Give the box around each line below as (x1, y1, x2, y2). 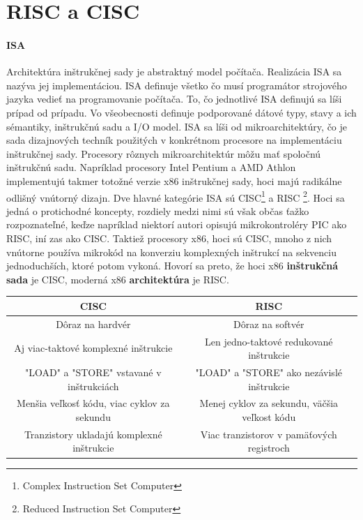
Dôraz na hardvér (56, 316, 131, 331)
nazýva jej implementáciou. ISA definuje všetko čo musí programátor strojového (6, 77, 347, 92)
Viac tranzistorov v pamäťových (200, 426, 337, 441)
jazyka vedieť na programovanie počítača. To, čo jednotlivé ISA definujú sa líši (6, 91, 342, 106)
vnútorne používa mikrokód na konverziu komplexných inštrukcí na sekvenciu (6, 244, 337, 259)
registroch (247, 440, 290, 455)
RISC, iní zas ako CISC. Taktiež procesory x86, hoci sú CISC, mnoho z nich (6, 230, 332, 245)
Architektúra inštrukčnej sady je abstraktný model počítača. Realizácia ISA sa (6, 64, 342, 79)
